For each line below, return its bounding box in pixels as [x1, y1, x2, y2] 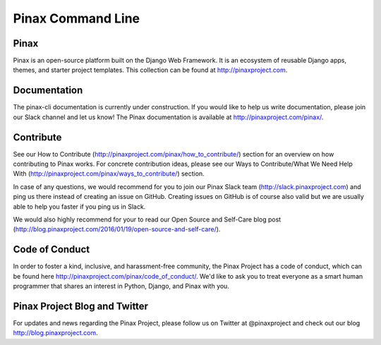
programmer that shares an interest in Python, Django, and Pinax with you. [13, 282, 229, 291]
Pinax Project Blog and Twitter [13, 300, 148, 312]
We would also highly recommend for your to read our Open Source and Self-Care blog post [13, 215, 282, 224]
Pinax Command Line [13, 11, 140, 26]
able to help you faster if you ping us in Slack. [13, 202, 146, 211]
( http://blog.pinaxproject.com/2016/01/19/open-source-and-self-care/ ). [13, 225, 221, 234]
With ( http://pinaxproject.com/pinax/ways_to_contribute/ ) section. [13, 169, 205, 178]
